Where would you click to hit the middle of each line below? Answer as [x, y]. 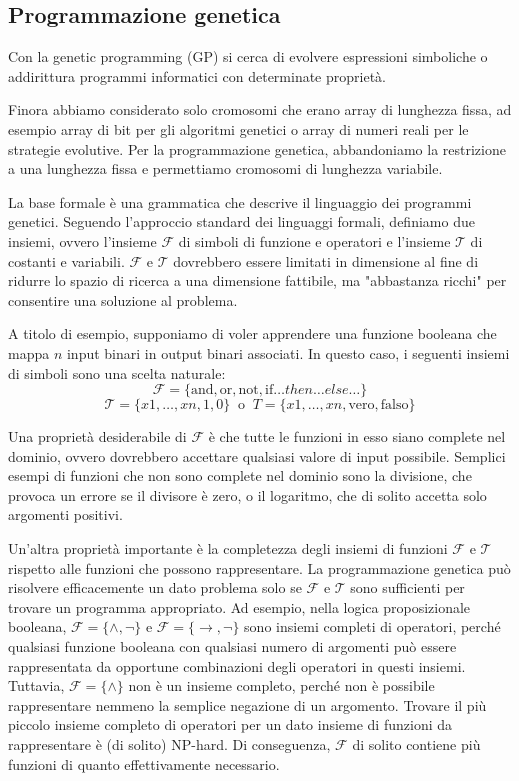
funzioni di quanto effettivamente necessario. [144, 763]
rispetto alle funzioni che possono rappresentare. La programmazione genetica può [259, 567]
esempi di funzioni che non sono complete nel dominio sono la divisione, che [240, 475]
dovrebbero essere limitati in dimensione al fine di [326, 260]
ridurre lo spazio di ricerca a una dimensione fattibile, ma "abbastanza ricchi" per [257, 280]
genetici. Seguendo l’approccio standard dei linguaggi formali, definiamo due [241, 221]
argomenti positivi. [65, 514]
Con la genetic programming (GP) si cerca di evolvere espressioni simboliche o [248, 56]
